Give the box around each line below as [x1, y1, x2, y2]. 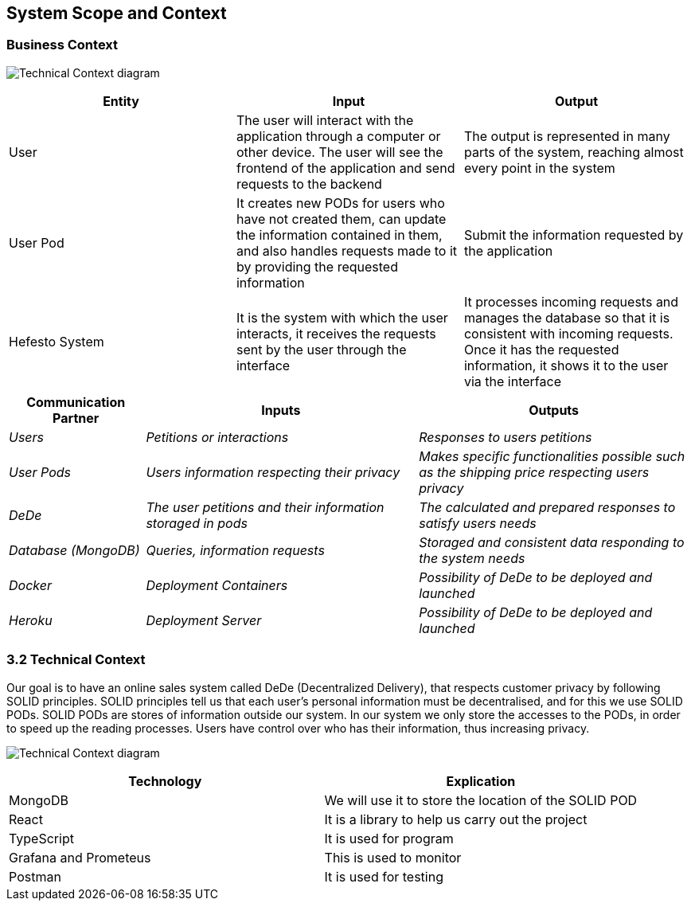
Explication [446, 772, 516, 789]
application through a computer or [236, 127, 441, 144]
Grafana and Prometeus [9, 849, 151, 866]
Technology [128, 772, 202, 789]
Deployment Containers [146, 577, 288, 593]
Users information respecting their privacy [146, 463, 400, 480]
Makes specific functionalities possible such [419, 448, 685, 464]
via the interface [463, 373, 561, 389]
